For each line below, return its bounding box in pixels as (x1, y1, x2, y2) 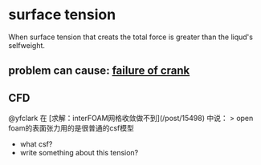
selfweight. (8, 40, 46, 50)
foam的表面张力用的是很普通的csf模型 (8, 123, 134, 133)
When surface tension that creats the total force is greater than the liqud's (8, 32, 253, 42)
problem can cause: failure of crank (8, 64, 190, 78)
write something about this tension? (19, 148, 139, 158)
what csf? (19, 139, 53, 149)
